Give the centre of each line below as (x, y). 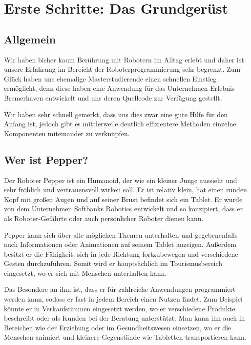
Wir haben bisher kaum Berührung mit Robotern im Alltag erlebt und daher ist (124, 59)
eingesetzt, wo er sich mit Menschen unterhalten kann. (85, 273)
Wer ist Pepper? (46, 159)
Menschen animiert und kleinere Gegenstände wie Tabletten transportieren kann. (125, 337)
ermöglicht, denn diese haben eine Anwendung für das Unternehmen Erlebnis (119, 88)
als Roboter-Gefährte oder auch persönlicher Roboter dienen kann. (104, 218)
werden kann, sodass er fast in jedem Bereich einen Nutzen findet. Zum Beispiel (123, 299)
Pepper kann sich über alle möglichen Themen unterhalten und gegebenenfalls (121, 234)
